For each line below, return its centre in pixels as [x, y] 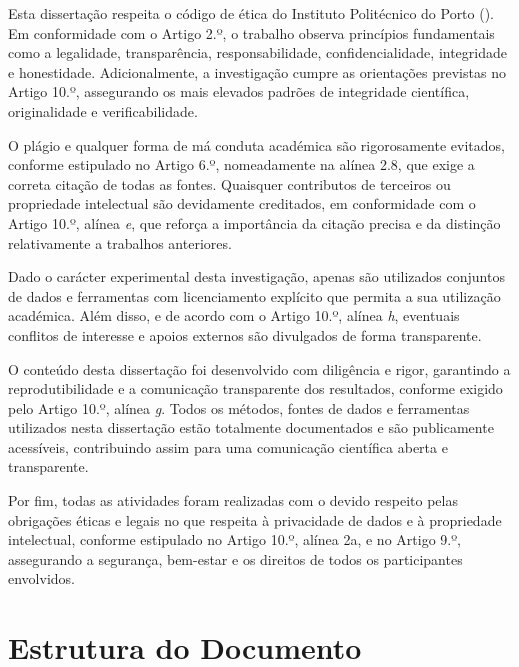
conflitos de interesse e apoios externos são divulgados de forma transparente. [245, 334]
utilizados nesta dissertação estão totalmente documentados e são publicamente [251, 427]
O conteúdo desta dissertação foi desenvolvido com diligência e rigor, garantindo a [259, 368]
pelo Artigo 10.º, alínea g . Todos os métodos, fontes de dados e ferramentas [239, 407]
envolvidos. [41, 578]
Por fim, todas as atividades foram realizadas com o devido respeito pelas [233, 500]
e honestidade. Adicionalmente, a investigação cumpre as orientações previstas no [257, 71]
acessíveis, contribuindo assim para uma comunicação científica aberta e [228, 446]
